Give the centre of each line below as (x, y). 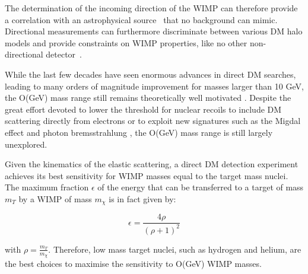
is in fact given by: (142, 198)
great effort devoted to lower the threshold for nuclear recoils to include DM (143, 109)
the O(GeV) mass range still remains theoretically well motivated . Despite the (148, 98)
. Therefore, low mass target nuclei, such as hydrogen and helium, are (175, 249)
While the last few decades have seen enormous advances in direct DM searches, (150, 74)
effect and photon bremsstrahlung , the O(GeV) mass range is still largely (139, 132)
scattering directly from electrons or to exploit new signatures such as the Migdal (153, 121)
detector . (64, 54)
